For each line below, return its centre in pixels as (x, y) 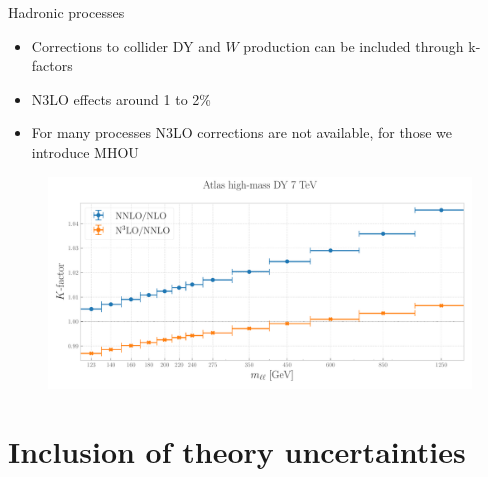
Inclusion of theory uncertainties (237, 451)
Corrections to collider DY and (126, 45)
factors (52, 65)
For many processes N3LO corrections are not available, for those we (241, 132)
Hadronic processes (66, 12)
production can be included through (353, 45)
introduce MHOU (85, 151)
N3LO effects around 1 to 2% (121, 98)
